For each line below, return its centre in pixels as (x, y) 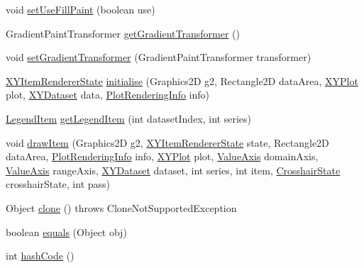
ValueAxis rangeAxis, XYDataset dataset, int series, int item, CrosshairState (173, 170)
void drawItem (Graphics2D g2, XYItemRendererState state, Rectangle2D (167, 142)
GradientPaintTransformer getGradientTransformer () (123, 33)
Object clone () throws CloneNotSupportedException (121, 207)
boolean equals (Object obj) (66, 231)
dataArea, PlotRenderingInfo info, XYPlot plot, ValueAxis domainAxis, (162, 156)
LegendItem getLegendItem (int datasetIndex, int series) (128, 118)
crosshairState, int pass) (58, 184)
